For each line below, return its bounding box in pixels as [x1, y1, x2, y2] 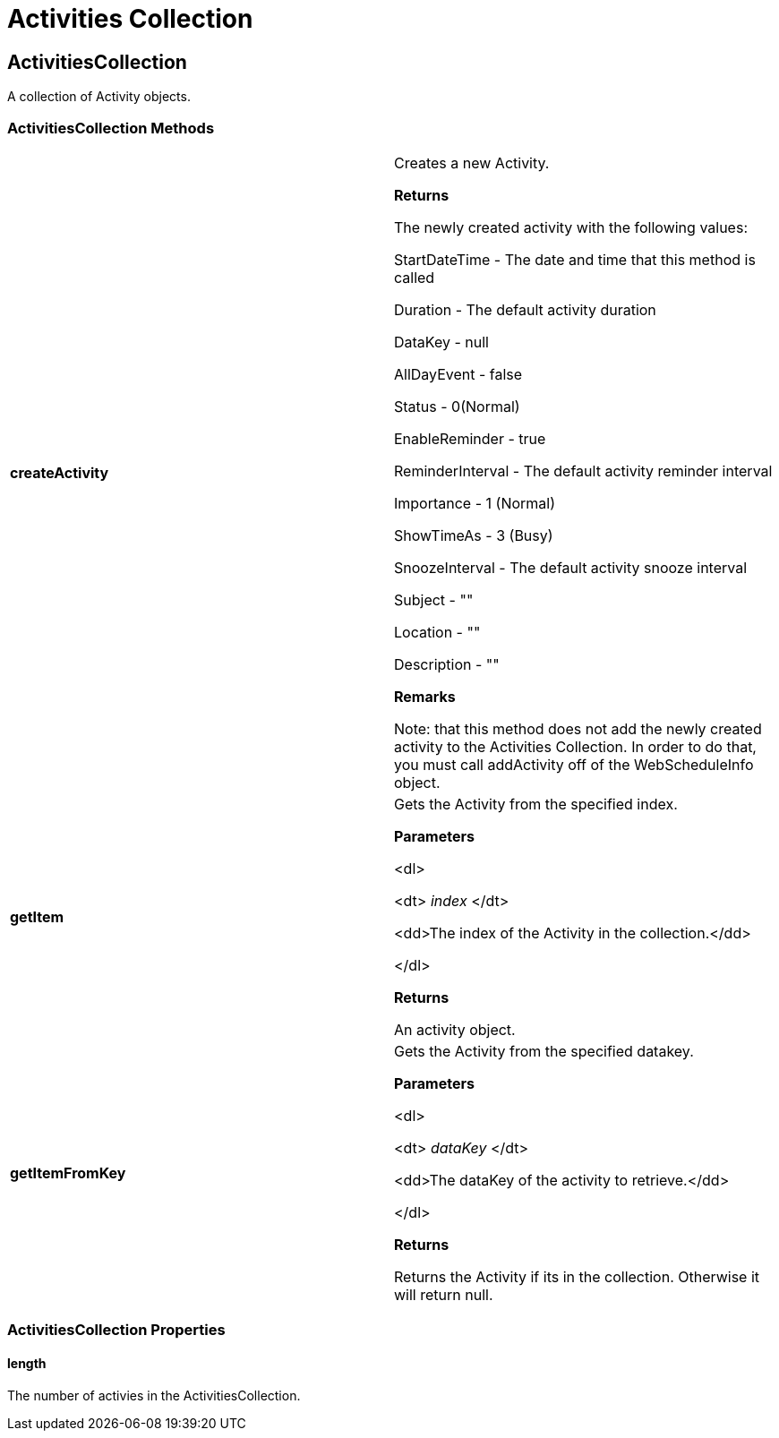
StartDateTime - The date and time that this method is [394, 250, 756, 269]
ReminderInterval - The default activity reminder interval [394, 461, 773, 480]
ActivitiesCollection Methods [7, 118, 215, 137]
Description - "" [394, 655, 500, 673]
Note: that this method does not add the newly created [394, 719, 762, 738]
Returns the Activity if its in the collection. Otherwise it [394, 1267, 760, 1286]
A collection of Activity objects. [7, 89, 191, 105]
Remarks [394, 687, 456, 706]
